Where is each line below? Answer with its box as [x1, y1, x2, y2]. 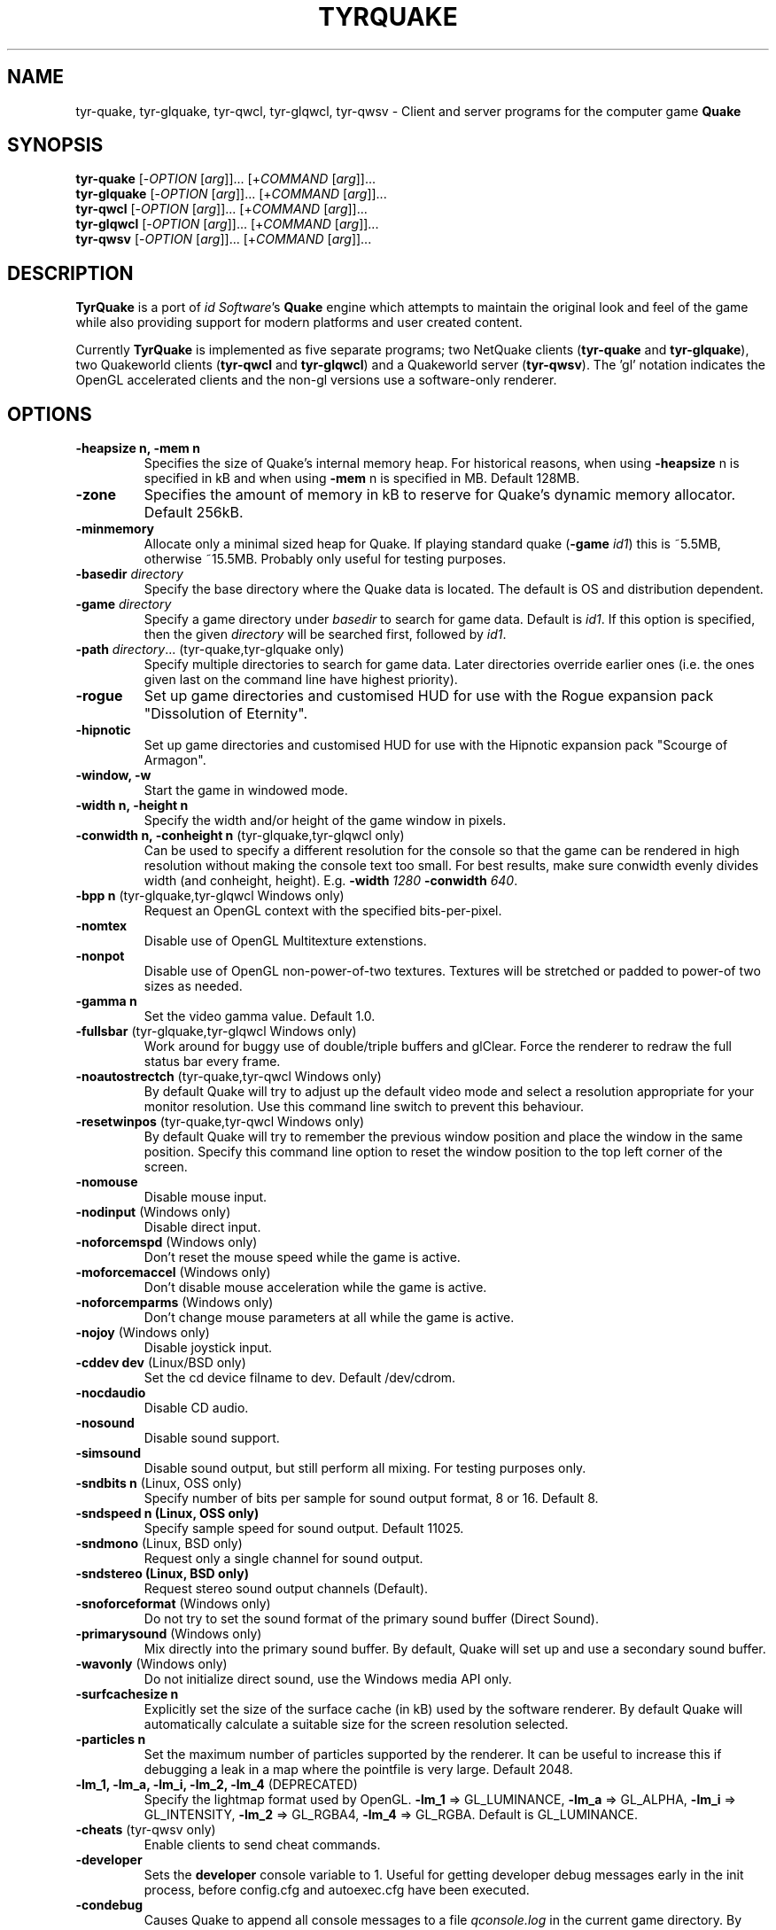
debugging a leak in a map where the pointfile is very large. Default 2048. [144, 1762, 573, 1778]
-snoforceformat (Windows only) [75, 1596, 271, 1612]
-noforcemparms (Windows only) [75, 1295, 274, 1311]
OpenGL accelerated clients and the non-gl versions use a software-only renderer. [75, 372, 557, 388]
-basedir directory [75, 566, 183, 582]
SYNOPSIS [7, 134, 104, 157]
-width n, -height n [75, 798, 189, 813]
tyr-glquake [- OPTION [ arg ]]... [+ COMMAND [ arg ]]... [75, 186, 387, 202]
